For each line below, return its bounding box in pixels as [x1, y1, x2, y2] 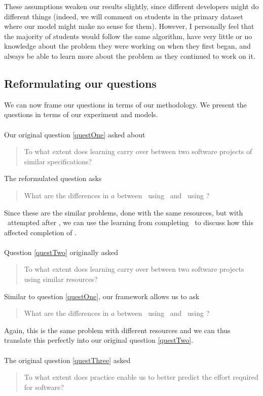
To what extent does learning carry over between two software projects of [24, 146, 252, 157]
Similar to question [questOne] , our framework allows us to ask [4, 291, 200, 301]
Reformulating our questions [4, 75, 157, 91]
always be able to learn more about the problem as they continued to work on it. [4, 50, 255, 61]
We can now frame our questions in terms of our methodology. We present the [4, 99, 247, 110]
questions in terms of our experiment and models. [4, 109, 158, 120]
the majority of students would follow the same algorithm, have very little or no [4, 30, 252, 41]
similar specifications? [24, 156, 92, 166]
